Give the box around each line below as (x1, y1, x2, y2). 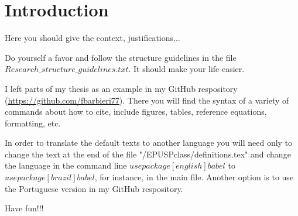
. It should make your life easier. (128, 63, 245, 75)
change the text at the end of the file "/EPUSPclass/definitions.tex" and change (5, 148, 291, 160)
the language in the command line (5, 159, 127, 172)
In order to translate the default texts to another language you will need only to (5, 136, 293, 149)
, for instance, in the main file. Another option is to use (94, 171, 294, 183)
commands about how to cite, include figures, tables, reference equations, (5, 105, 267, 118)
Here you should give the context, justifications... (5, 32, 180, 44)
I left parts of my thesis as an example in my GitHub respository (5, 82, 238, 94)
